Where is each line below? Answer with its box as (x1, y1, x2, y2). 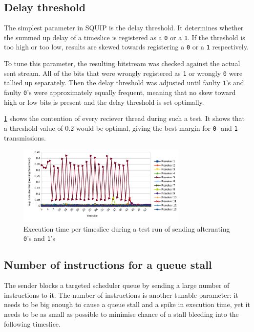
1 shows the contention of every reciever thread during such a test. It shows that (4, 113, 245, 123)
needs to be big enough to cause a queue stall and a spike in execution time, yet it (4, 299, 250, 309)
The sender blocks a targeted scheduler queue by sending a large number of (4, 280, 230, 290)
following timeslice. (4, 318, 61, 329)
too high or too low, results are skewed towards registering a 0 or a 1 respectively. (4, 42, 249, 52)
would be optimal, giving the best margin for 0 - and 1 (76, 122, 238, 133)
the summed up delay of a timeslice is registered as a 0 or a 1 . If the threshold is (4, 32, 245, 42)
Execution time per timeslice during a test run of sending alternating (23, 223, 230, 234)
